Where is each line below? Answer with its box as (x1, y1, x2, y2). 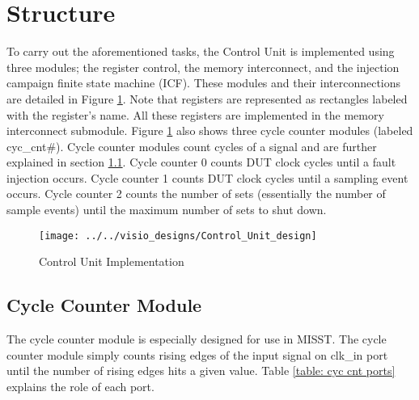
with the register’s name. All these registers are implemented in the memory (6, 106, 384, 123)
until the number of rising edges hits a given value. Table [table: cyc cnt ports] (6, 362, 396, 379)
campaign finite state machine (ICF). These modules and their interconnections (6, 74, 401, 91)
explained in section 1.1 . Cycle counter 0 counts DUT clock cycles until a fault (6, 154, 396, 171)
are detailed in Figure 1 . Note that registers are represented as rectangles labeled (6, 90, 408, 107)
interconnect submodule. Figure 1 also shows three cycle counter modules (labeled (6, 122, 413, 139)
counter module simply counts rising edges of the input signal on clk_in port (6, 346, 388, 363)
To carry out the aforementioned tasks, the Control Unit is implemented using (6, 43, 395, 60)
